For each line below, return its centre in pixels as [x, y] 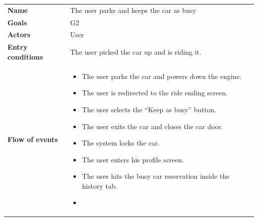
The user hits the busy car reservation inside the [156, 176]
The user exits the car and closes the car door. [153, 126]
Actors [19, 35]
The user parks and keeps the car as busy [133, 10]
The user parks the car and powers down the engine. [162, 76]
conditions [25, 56]
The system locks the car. [121, 143]
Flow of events [33, 139]
